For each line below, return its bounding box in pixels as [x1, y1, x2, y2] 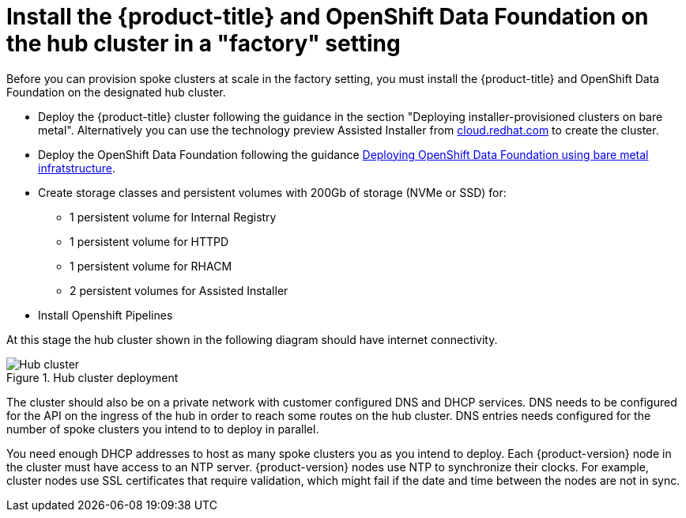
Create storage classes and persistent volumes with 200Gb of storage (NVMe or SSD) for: [38, 185, 507, 199]
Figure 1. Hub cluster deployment [6, 370, 179, 384]
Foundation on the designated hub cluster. [6, 85, 226, 99]
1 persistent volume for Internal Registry [70, 210, 277, 224]
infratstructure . [38, 161, 116, 175]
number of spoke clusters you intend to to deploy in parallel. [6, 422, 319, 436]
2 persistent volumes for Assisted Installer [70, 283, 288, 297]
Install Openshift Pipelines [38, 308, 173, 322]
